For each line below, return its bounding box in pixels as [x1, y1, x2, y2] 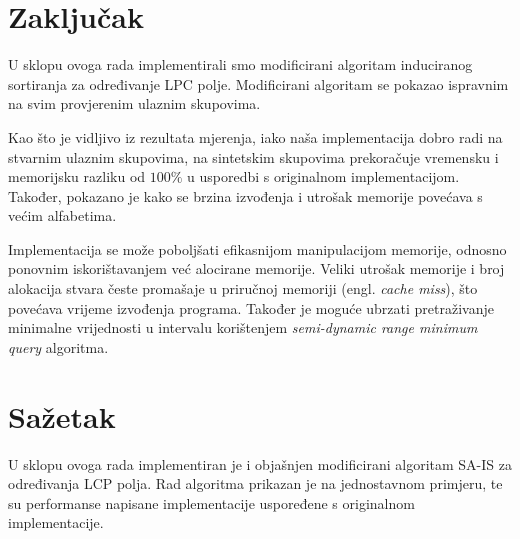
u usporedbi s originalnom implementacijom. [187, 166, 460, 187]
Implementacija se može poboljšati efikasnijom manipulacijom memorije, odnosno [8, 238, 507, 259]
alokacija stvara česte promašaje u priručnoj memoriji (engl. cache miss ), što [8, 278, 478, 299]
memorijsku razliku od [8, 166, 146, 187]
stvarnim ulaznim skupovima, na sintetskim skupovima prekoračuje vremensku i [8, 146, 499, 167]
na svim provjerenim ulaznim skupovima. [8, 93, 261, 114]
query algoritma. [8, 336, 109, 357]
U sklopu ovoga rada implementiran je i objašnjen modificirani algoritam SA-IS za [8, 453, 512, 474]
